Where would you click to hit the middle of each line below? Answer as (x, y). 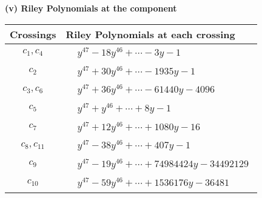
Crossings (33, 34)
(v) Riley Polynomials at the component (91, 8)
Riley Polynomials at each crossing (150, 34)
